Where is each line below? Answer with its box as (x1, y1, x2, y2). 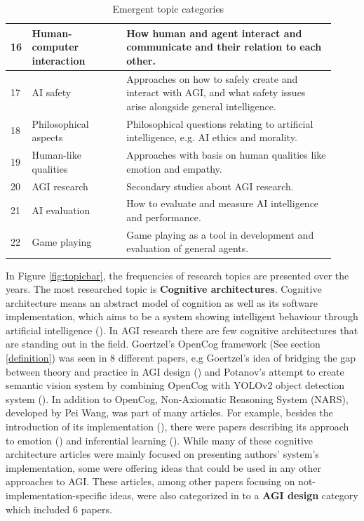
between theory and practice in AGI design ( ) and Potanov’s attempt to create (6, 364, 344, 378)
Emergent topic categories (112, 1, 224, 15)
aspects (32, 130, 63, 145)
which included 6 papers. (6, 501, 112, 516)
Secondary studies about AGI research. (126, 178, 294, 193)
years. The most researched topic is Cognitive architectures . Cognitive (6, 282, 322, 296)
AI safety (32, 85, 72, 100)
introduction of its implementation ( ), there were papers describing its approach (6, 419, 349, 434)
